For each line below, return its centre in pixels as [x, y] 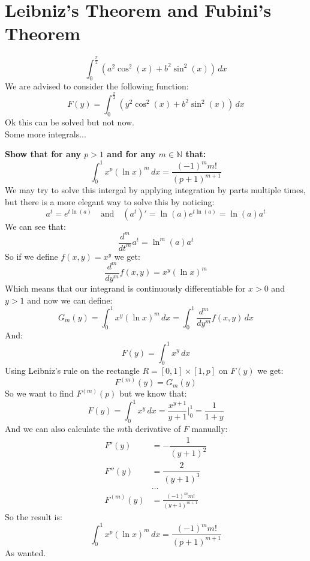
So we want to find [39, 393]
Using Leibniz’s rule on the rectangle [72, 370]
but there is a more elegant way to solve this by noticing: [110, 202]
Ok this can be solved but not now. [70, 122]
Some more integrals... [46, 133]
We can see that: [35, 226]
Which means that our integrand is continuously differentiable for [125, 288]
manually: [210, 429]
